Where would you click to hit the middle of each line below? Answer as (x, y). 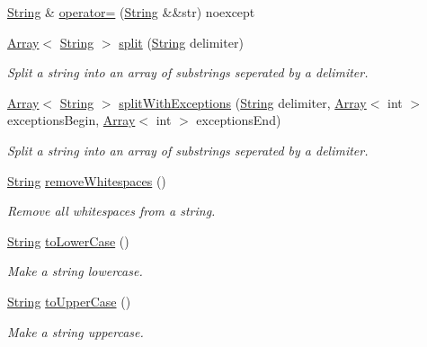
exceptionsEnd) (239, 120)
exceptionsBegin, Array (71, 120)
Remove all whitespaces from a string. (111, 211)
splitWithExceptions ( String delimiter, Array (243, 102)
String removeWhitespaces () (87, 180)
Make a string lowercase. (75, 271)
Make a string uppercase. (76, 331)
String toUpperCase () (69, 301)
